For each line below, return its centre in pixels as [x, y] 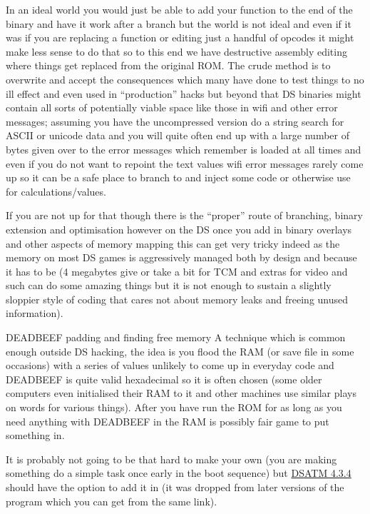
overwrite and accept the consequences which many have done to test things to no [185, 79]
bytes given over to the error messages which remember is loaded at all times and [184, 149]
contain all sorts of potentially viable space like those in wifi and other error [172, 107]
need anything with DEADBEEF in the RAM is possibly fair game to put [168, 421]
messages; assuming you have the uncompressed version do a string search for [175, 121]
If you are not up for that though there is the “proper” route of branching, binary [184, 215]
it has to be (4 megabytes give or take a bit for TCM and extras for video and [177, 271]
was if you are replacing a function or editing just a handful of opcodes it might [180, 37]
